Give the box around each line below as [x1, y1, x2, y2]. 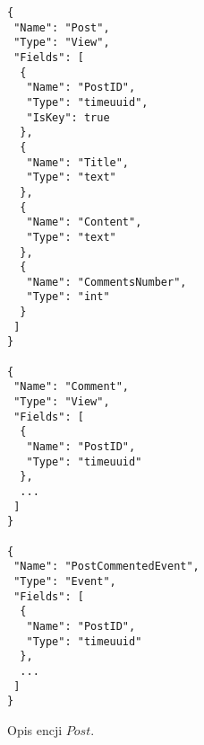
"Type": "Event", [13, 574, 116, 588]
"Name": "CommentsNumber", [26, 275, 187, 288]
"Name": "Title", [26, 155, 130, 169]
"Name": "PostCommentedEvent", [13, 560, 200, 573]
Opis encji [7, 720, 63, 739]
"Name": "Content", [26, 216, 142, 229]
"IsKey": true [26, 111, 110, 124]
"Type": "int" [26, 290, 110, 304]
